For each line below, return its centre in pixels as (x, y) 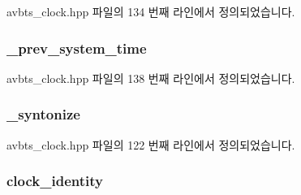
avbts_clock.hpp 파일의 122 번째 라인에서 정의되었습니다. (151, 144)
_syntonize (43, 114)
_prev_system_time (77, 48)
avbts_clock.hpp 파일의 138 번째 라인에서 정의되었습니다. (151, 78)
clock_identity (55, 181)
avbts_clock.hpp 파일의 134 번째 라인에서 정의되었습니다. (151, 11)
